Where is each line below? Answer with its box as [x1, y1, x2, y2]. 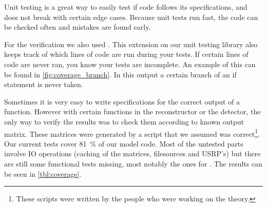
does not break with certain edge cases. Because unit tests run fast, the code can [4, 11, 258, 22]
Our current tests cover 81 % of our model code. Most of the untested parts [4, 138, 243, 149]
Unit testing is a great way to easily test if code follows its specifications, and [4, 2, 247, 12]
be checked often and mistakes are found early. [4, 22, 151, 32]
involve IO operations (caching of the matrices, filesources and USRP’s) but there [4, 148, 261, 159]
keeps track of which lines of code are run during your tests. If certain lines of [4, 49, 249, 59]
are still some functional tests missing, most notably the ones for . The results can [4, 158, 262, 169]
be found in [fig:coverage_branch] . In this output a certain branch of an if [4, 69, 237, 79]
